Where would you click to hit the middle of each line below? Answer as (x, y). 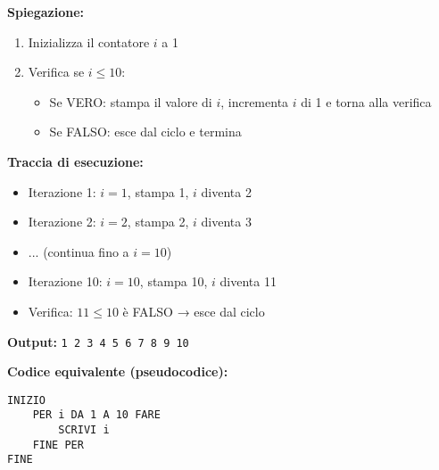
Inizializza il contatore (89, 41)
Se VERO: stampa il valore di (131, 101)
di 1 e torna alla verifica (366, 101)
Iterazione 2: (62, 222)
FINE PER (58, 445)
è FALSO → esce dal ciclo (194, 311)
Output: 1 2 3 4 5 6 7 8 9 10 (98, 341)
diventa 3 (226, 222)
